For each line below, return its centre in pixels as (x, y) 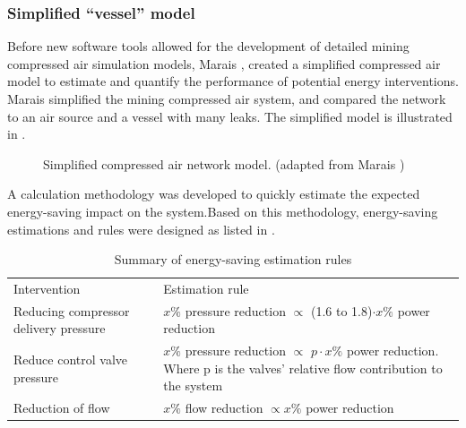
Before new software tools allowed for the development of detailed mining (208, 46)
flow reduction (224, 408)
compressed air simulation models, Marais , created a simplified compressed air (224, 63)
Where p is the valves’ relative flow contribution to (303, 368)
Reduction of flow (62, 408)
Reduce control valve (70, 360)
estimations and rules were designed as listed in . (141, 229)
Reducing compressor (72, 310)
